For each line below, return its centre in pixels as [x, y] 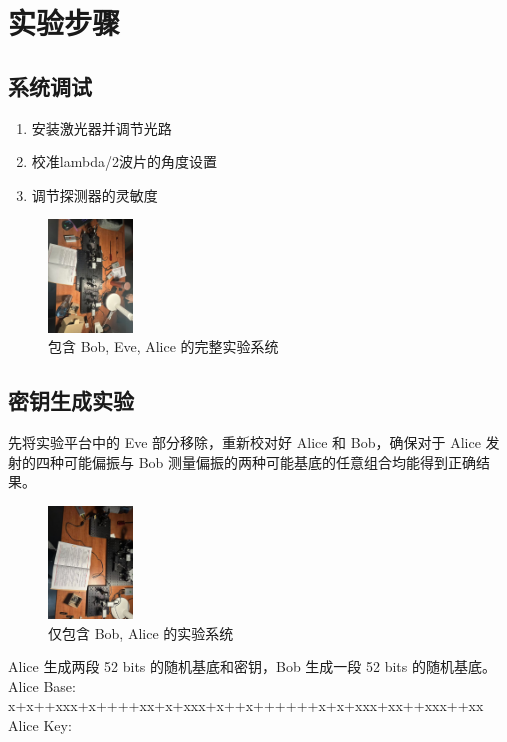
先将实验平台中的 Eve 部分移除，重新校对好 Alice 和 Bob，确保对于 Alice [244, 441]
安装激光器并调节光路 [101, 127]
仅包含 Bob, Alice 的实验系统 [141, 632]
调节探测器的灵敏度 [94, 194]
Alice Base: [42, 685]
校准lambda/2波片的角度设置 [124, 161]
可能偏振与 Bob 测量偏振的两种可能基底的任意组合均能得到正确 [270, 461]
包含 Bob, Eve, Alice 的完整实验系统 [163, 346]
